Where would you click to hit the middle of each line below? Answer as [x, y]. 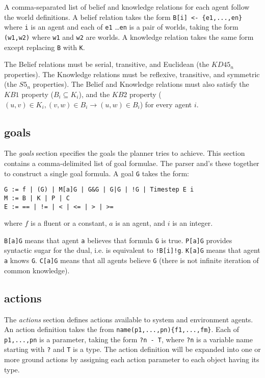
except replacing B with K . [45, 47]
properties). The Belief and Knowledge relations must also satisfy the [141, 84]
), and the [94, 94]
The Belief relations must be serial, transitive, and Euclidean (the [107, 64]
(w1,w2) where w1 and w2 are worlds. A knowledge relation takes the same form [129, 37]
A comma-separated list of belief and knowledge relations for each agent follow [127, 7]
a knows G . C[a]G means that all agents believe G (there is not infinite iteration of [131, 260]
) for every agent [166, 104]
